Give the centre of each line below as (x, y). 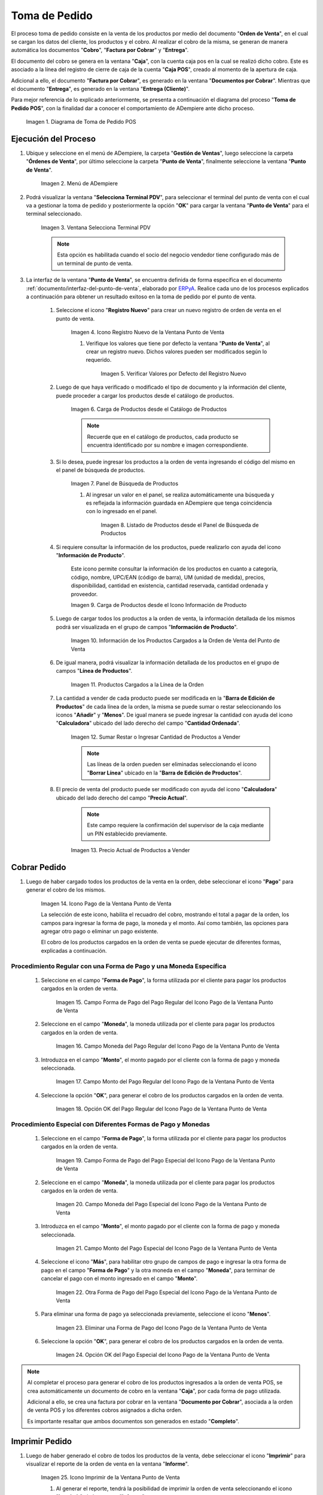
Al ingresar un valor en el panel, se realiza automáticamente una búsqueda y (180, 495)
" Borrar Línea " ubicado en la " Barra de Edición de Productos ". (164, 773)
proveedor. (84, 594)
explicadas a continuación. (74, 950)
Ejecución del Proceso (53, 138)
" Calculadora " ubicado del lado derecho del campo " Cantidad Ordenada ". (148, 723)
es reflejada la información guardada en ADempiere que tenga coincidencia (179, 503)
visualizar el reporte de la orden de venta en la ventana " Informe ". (107, 1464)
